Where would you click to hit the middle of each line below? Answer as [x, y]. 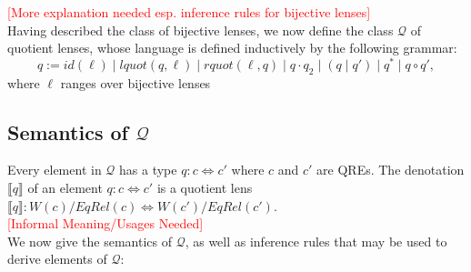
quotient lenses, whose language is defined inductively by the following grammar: [232, 48]
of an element [65, 188]
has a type [148, 170]
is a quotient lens [205, 188]
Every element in [55, 170]
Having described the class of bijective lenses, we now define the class [200, 30]
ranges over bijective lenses [135, 82]
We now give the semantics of [90, 241]
